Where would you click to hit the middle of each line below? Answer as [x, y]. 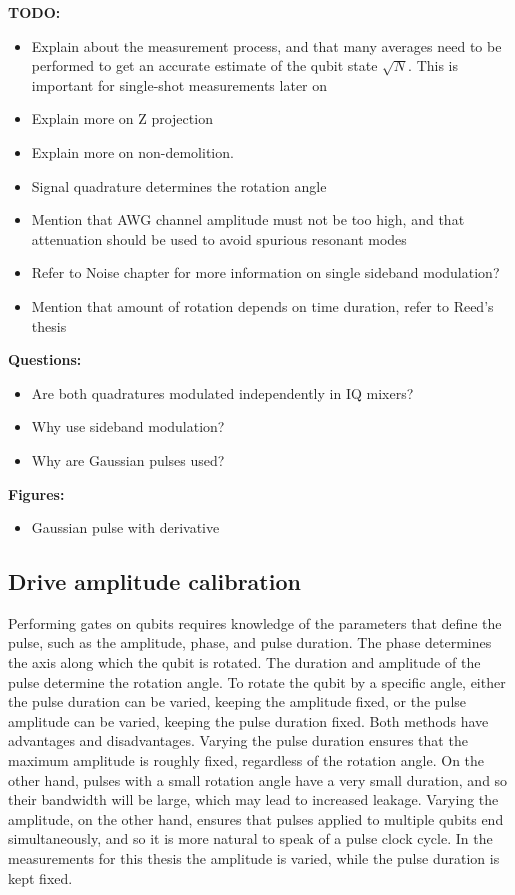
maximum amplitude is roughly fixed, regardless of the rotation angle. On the [246, 760]
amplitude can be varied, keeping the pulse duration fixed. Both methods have [248, 720]
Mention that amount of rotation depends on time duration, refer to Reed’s [262, 305]
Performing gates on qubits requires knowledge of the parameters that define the [255, 622]
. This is [433, 65]
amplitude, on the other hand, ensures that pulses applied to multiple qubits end [256, 818]
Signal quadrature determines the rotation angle [179, 185]
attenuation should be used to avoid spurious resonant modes [219, 238]
